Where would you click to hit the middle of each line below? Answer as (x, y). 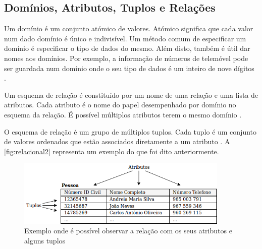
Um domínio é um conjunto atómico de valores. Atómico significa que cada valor (129, 28)
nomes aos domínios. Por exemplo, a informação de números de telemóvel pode (126, 58)
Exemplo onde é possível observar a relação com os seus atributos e (128, 231)
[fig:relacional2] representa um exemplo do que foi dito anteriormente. (112, 151)
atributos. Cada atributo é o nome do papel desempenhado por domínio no (120, 105)
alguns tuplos (45, 240)
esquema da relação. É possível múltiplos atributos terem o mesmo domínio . (123, 114)
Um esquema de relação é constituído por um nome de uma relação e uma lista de (131, 95)
